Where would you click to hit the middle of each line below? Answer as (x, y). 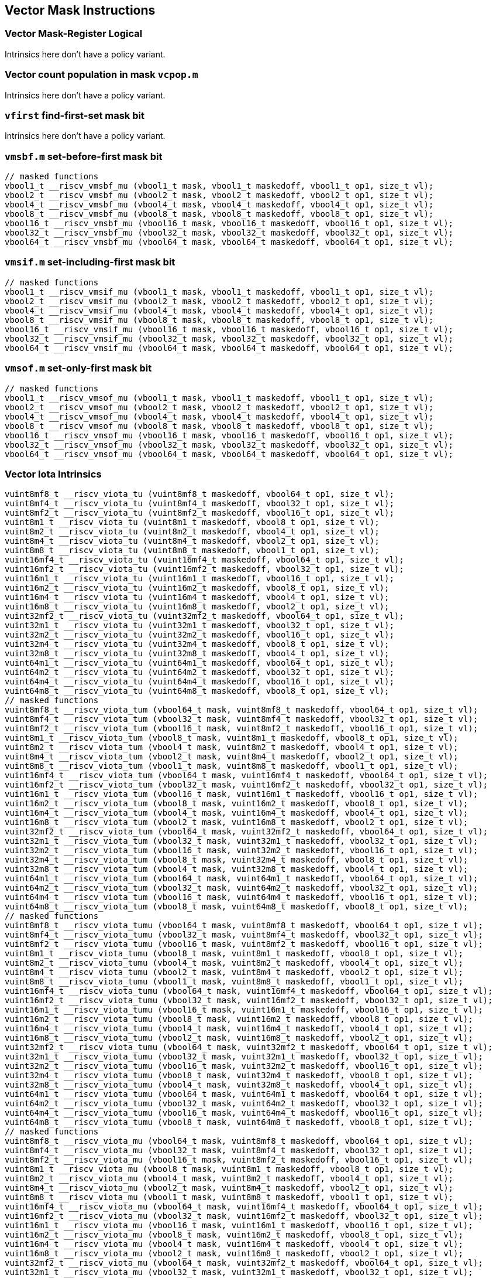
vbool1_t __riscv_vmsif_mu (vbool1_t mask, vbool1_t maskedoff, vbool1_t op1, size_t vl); (219, 292)
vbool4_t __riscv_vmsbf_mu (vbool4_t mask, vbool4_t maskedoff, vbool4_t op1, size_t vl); (219, 205)
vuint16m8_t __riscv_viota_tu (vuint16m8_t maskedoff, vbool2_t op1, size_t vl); (197, 607)
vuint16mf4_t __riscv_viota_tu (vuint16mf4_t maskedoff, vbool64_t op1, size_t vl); (204, 560)
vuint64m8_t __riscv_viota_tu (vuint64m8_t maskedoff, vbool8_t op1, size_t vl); (197, 691)
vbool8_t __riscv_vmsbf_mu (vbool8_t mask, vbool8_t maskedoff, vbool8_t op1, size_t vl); (219, 214)
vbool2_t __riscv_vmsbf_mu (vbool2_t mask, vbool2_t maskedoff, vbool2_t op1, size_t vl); (219, 195)
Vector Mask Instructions (80, 10)
